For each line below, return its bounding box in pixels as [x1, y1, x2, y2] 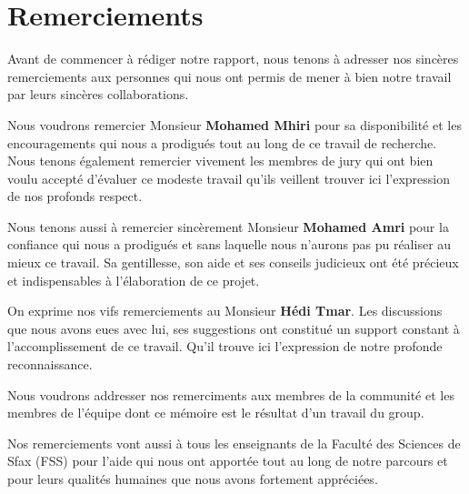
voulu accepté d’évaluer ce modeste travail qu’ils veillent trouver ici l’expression [7, 168, 450, 187]
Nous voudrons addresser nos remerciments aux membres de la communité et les [7, 385, 454, 404]
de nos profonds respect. [7, 187, 143, 206]
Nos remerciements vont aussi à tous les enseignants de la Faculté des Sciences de [7, 433, 461, 452]
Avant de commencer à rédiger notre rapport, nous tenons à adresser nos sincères [7, 49, 459, 68]
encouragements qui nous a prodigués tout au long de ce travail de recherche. [7, 133, 437, 152]
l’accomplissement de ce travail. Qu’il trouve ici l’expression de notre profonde [7, 337, 443, 356]
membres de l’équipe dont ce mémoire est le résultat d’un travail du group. [7, 403, 424, 422]
